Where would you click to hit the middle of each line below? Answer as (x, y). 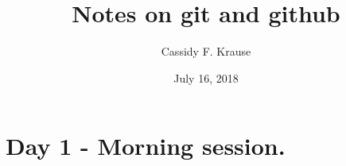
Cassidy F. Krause (206, 51)
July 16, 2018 (206, 77)
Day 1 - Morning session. (146, 146)
